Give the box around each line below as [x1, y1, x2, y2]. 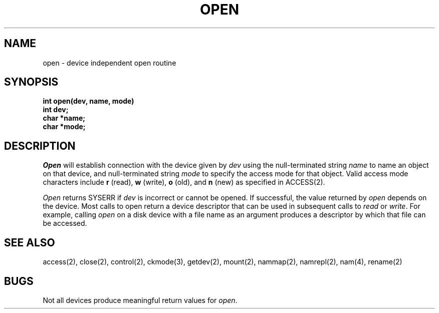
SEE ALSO [4, 236, 55, 249]
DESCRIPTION [4, 139, 76, 152]
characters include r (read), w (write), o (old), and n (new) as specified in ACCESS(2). [43, 178, 325, 187]
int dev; [43, 105, 69, 114]
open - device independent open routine [43, 58, 176, 67]
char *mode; [43, 122, 86, 131]
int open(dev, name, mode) [43, 97, 134, 106]
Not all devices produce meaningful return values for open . [43, 295, 238, 304]
